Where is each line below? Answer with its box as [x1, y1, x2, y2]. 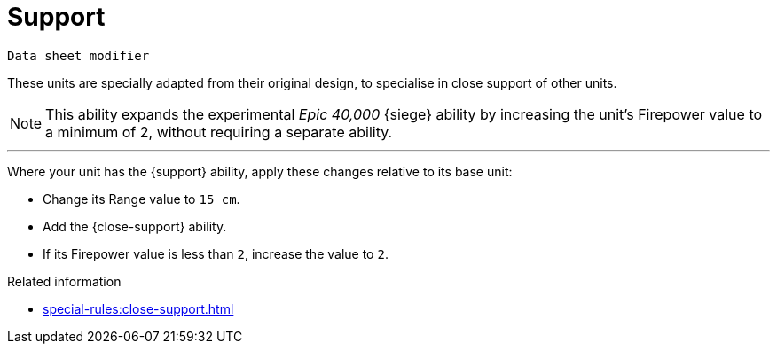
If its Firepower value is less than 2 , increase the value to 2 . [43, 246, 388, 261]
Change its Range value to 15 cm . [43, 191, 240, 207]
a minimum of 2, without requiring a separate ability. [45, 122, 393, 141]
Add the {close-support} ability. [43, 218, 227, 234]
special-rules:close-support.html [43, 300, 234, 316]
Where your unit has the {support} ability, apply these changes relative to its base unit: [7, 163, 513, 179]
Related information [7, 273, 122, 289]
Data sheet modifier [7, 48, 150, 63]
